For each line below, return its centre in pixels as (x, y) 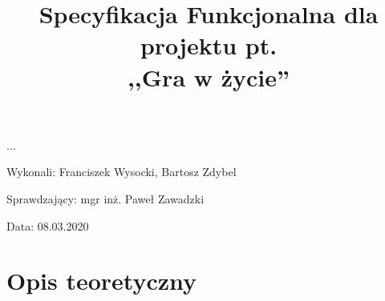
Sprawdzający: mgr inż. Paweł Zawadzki (105, 198)
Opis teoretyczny (102, 281)
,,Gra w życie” (209, 76)
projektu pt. (209, 45)
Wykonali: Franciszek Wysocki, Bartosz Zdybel (122, 172)
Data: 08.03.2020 (48, 225)
